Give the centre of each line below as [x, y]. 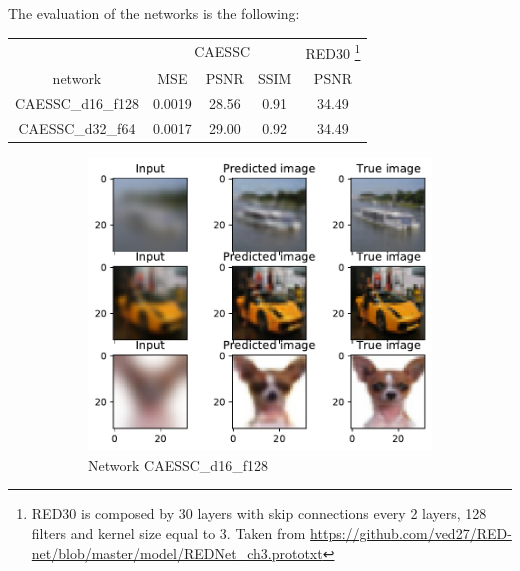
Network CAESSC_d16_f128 [178, 464]
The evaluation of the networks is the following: [154, 13]
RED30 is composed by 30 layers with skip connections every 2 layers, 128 [259, 513]
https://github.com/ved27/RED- [411, 533]
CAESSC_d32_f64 [77, 127]
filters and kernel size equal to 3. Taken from [168, 533]
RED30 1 [333, 51]
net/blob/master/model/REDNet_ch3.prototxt [177, 552]
